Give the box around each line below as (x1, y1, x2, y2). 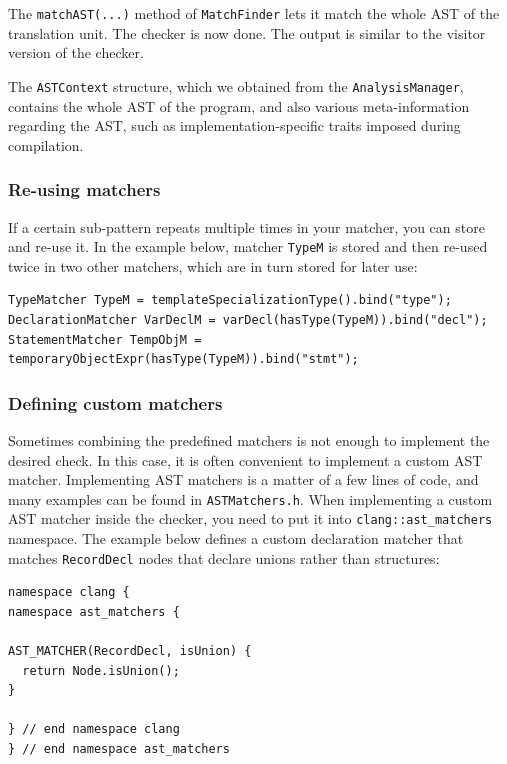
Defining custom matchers (8, 390, 223, 415)
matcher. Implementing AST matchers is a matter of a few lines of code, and (8, 469, 479, 490)
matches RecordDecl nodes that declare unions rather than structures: (8, 547, 440, 568)
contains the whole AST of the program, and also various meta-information (8, 95, 470, 116)
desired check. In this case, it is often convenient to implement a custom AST (8, 449, 483, 470)
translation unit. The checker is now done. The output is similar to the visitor (8, 22, 486, 43)
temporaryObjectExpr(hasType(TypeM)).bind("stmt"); (8, 352, 359, 367)
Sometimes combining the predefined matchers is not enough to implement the (8, 429, 490, 450)
